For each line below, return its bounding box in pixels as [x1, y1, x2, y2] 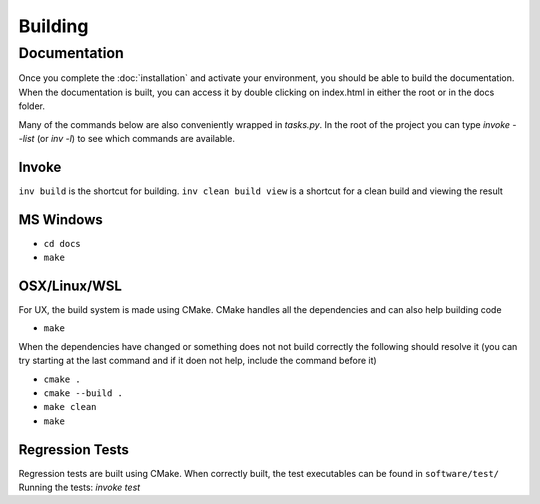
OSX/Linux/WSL [18, 277, 122, 294]
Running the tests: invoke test [18, 481, 141, 494]
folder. [18, 100, 45, 112]
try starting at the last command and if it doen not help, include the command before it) [18, 355, 377, 367]
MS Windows [18, 211, 104, 228]
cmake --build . [43, 388, 124, 399]
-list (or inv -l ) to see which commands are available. [18, 132, 235, 144]
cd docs [43, 238, 82, 249]
